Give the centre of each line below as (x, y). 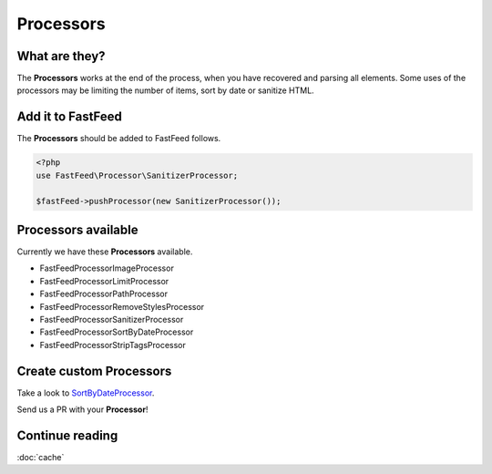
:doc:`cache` (41, 457)
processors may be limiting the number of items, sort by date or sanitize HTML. (165, 90)
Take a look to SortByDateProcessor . (86, 393)
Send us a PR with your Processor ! (82, 409)
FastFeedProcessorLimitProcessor (104, 281)
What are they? (61, 56)
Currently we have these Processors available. (105, 252)
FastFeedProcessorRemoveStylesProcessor (122, 306)
